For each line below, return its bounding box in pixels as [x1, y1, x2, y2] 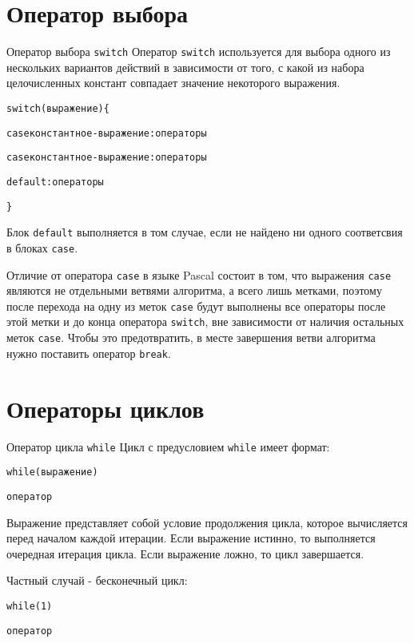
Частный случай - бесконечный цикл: [6, 572, 188, 589]
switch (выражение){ [6, 102, 109, 114]
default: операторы [6, 176, 104, 188]
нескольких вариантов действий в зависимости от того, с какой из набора [6, 58, 364, 75]
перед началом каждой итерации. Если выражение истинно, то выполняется [6, 530, 376, 546]
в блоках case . [6, 239, 78, 256]
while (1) [6, 600, 53, 612]
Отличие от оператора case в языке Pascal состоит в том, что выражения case [6, 266, 392, 283]
